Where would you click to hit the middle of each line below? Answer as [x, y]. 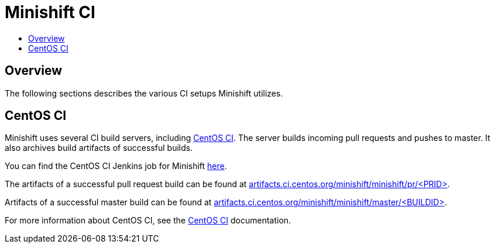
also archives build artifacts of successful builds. [99, 148]
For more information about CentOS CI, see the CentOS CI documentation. [148, 221]
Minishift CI [50, 12]
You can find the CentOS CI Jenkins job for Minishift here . [116, 166]
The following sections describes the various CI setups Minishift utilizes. [144, 93]
